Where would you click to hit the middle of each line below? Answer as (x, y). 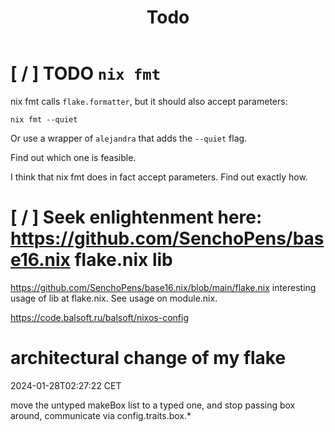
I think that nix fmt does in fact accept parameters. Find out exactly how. (159, 177)
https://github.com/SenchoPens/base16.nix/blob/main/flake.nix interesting (163, 287)
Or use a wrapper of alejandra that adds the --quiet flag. (129, 138)
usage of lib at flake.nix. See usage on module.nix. (114, 298)
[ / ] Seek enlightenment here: (136, 217)
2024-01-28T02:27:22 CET (66, 385)
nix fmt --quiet (44, 119)
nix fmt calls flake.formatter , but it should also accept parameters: (149, 101)
